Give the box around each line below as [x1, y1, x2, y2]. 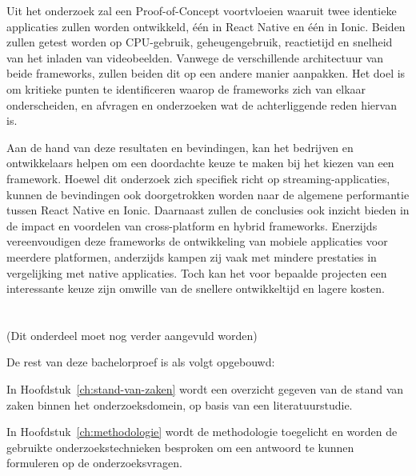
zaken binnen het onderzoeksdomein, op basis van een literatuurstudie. [6, 396, 353, 413]
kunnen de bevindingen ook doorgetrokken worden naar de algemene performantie [6, 186, 410, 202]
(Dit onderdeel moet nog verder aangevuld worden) [6, 326, 258, 343]
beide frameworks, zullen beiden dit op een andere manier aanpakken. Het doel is [6, 65, 406, 82]
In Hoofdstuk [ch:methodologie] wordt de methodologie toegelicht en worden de [6, 423, 398, 440]
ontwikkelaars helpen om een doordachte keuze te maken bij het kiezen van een [6, 154, 394, 171]
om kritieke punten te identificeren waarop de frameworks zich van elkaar [6, 80, 366, 97]
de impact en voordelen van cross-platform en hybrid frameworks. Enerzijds [6, 217, 378, 234]
